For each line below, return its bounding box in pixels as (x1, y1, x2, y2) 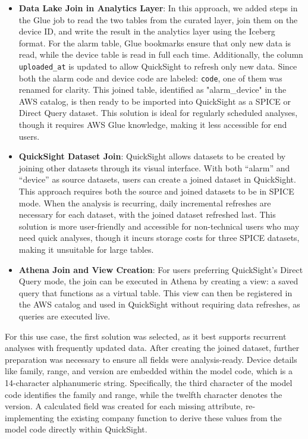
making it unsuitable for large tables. (18, 243, 154, 255)
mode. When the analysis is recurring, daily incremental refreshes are (18, 196, 271, 209)
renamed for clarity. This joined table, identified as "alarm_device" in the (18, 83, 287, 96)
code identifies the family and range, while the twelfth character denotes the (5, 388, 282, 400)
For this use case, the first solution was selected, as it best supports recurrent (5, 330, 287, 342)
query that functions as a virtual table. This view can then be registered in (18, 286, 293, 299)
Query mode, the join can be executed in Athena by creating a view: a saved (18, 275, 298, 287)
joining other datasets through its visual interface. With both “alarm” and (18, 161, 290, 174)
